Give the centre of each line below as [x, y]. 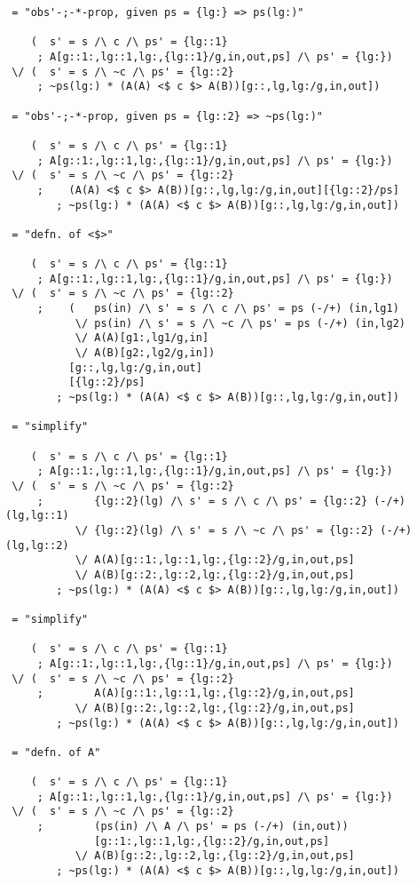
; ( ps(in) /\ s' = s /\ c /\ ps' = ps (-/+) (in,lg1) [218, 309]
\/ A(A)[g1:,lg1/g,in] [142, 338]
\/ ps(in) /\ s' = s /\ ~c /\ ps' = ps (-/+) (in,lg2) [240, 323]
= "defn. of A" [56, 752]
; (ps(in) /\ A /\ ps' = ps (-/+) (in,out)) [193, 827]
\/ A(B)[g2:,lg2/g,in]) [145, 353]
